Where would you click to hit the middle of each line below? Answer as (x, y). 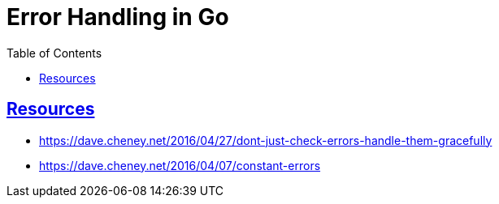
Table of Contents (54, 53)
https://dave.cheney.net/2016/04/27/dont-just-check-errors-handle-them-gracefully (266, 140)
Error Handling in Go (118, 17)
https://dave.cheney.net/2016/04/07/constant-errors (180, 165)
